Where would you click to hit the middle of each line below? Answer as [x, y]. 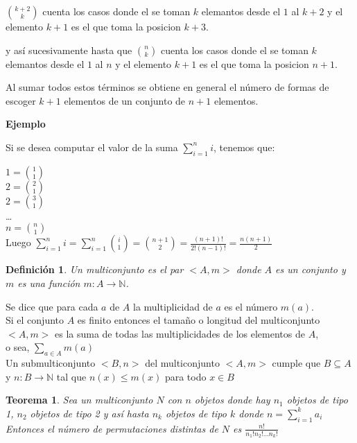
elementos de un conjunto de [125, 100]
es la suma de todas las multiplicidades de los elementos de [180, 333]
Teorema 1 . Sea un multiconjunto [79, 400]
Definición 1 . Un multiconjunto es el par [95, 269]
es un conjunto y [311, 269]
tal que [71, 376]
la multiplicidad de [173, 306]
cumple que [296, 363]
